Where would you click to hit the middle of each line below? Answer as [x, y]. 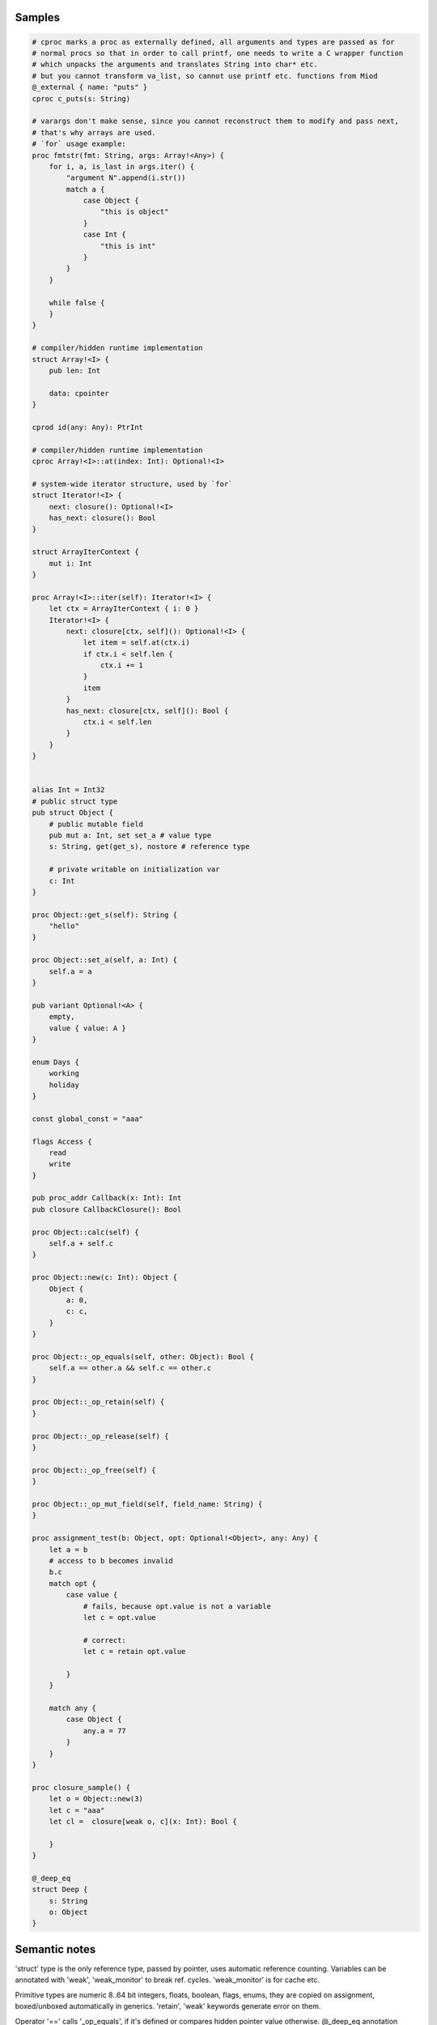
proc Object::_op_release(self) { [100, 1436]
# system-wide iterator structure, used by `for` [132, 484]
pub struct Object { [72, 813]
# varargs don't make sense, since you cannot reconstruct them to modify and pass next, [216, 121]
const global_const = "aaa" [87, 1119]
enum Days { [56, 1062]
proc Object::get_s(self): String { [105, 914]
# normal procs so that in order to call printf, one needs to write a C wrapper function [218, 53]
